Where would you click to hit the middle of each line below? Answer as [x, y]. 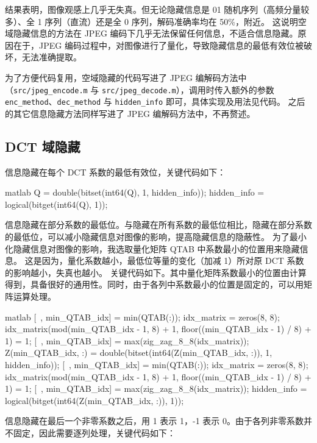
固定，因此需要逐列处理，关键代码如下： [94, 432]
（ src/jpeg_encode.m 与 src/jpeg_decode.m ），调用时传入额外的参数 [140, 89]
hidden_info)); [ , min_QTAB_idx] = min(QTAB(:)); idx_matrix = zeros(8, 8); [157, 364]
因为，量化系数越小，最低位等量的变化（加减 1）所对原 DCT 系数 [173, 260]
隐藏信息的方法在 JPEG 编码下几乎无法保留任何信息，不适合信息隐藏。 [155, 33]
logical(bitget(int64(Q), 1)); [56, 204]
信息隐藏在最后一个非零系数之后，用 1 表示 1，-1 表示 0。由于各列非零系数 [154, 421]
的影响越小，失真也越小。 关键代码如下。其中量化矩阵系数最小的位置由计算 [156, 272]
